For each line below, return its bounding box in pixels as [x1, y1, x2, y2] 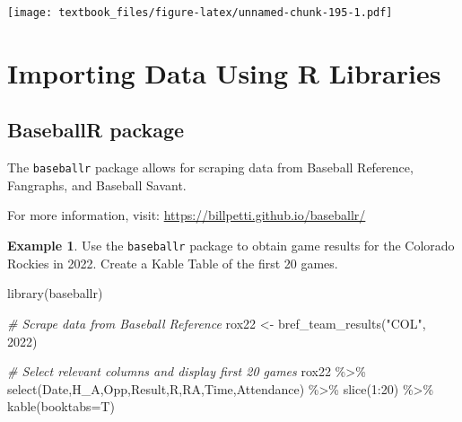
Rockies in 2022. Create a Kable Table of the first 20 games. [7, 253, 338, 272]
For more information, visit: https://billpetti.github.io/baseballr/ [7, 206, 366, 224]
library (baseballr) [7, 284, 103, 303]
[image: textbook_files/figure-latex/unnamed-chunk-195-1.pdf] [7, 6, 393, 19]
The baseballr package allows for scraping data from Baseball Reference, [7, 158, 414, 177]
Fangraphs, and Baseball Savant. [7, 175, 187, 194]
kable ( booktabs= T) [7, 397, 115, 416]
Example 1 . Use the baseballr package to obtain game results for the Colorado [7, 236, 455, 255]
